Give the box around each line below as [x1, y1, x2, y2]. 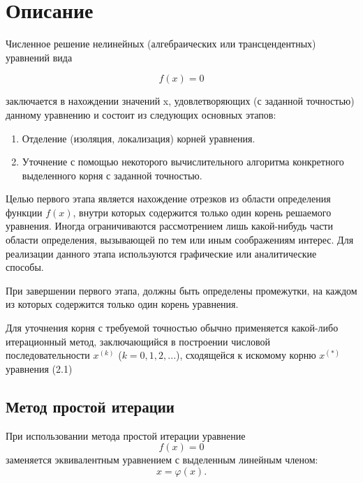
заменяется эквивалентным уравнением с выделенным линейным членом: [6, 452, 318, 467]
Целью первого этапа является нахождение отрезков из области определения [6, 191, 331, 206]
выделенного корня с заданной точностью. [22, 168, 202, 182]
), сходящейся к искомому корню [176, 348, 316, 362]
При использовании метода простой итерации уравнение [6, 428, 246, 443]
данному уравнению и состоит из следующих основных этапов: [6, 107, 276, 121]
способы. [6, 260, 44, 274]
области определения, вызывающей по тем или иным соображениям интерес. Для [6, 232, 354, 247]
